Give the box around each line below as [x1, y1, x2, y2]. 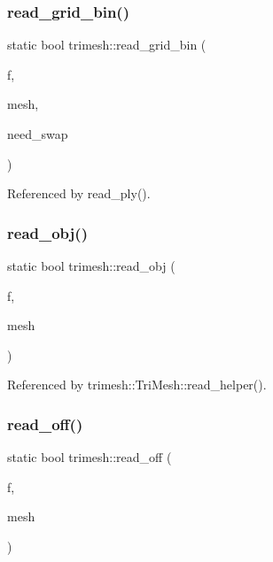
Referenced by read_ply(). [7, 184, 151, 203]
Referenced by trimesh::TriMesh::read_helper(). [7, 375, 267, 394]
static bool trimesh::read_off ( [7, 448, 172, 466]
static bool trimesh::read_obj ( [7, 257, 175, 274]
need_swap [7, 125, 68, 142]
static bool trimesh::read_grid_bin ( [7, 35, 207, 54]
